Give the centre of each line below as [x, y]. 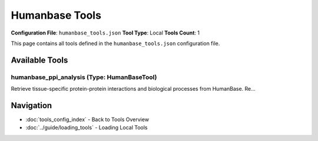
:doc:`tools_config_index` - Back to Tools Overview [87, 119]
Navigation [32, 105]
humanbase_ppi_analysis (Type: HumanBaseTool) [84, 77]
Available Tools [39, 60]
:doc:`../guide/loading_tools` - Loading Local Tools [87, 128]
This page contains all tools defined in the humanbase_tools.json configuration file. [115, 43]
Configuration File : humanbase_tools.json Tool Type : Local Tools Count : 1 [105, 33]
